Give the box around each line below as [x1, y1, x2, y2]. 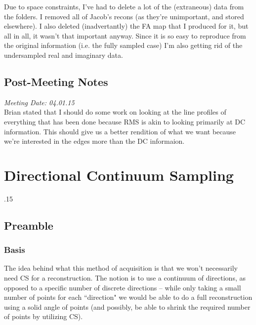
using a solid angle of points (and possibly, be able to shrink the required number [4, 301, 251, 312]
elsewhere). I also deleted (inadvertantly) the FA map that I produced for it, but [4, 21, 249, 31]
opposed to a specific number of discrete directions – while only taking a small [4, 282, 241, 292]
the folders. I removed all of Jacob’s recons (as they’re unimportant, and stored [4, 11, 244, 21]
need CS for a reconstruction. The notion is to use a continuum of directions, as [4, 273, 246, 283]
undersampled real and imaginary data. [4, 49, 123, 60]
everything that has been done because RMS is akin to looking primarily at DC [4, 116, 246, 126]
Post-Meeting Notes [4, 74, 108, 89]
